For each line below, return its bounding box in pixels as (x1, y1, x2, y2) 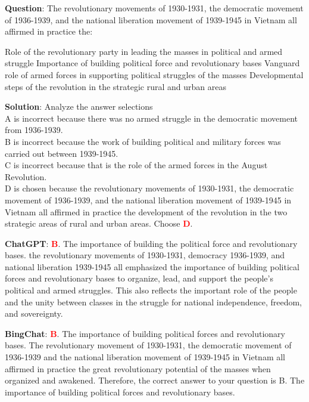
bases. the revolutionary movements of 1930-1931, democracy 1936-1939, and (5, 249, 285, 261)
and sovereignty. (5, 307, 63, 320)
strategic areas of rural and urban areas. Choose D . (5, 217, 193, 230)
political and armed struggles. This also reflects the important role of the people (5, 284, 297, 296)
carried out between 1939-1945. (5, 147, 118, 159)
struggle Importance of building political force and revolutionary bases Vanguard (5, 57, 300, 69)
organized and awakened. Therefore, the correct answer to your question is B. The (5, 374, 305, 386)
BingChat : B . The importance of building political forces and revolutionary (5, 327, 285, 339)
